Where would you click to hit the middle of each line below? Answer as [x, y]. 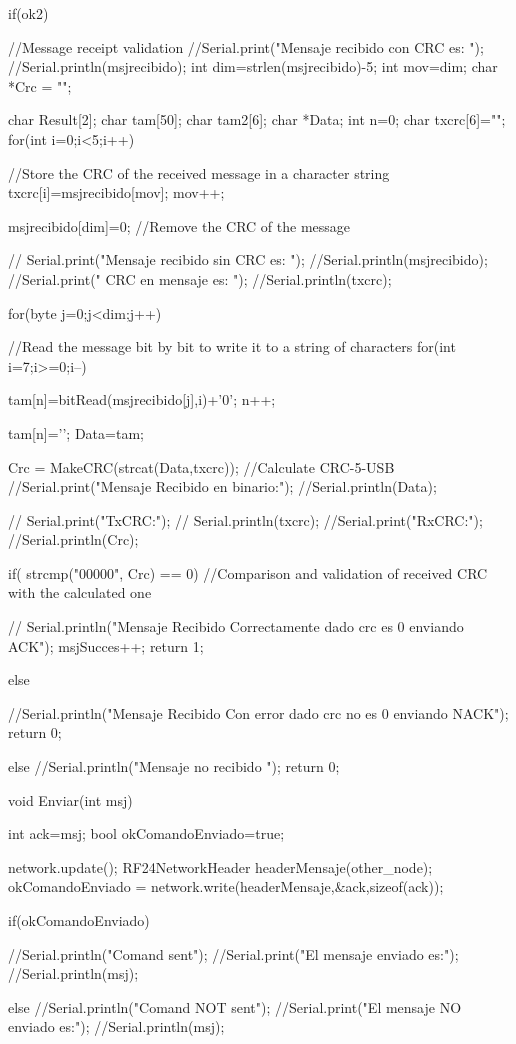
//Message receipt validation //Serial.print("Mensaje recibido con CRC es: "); [246, 46]
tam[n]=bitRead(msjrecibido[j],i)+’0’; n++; [142, 399]
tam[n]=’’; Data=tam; [76, 432]
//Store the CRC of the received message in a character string [199, 172]
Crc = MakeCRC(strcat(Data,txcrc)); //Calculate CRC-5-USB [201, 466]
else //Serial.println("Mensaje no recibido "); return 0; [174, 766]
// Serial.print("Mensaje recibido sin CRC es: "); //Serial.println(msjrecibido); [248, 259]
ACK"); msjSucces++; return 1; [106, 645]
